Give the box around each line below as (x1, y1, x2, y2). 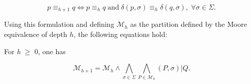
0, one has (34, 46, 66, 56)
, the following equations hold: (73, 29, 168, 39)
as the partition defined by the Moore (130, 19, 247, 29)
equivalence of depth (4, 29, 67, 39)
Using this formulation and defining (4, 19, 114, 29)
